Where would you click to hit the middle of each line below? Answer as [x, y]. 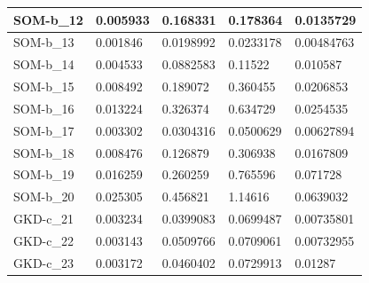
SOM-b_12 [48, 19]
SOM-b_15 [44, 86]
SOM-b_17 [44, 130]
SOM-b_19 [44, 174]
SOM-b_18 [44, 152]
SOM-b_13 [44, 42]
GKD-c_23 [43, 262]
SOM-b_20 [44, 197]
